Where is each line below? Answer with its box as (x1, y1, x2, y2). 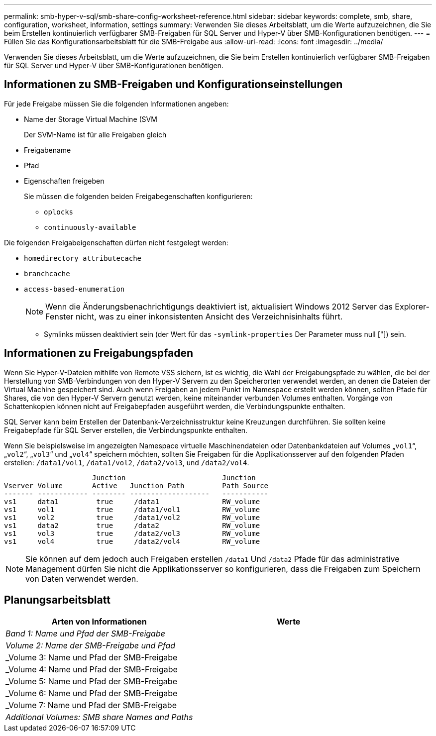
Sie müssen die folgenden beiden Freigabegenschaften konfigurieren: (24, 192, 253, 201)
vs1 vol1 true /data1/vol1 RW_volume (4, 505, 260, 514)
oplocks (44, 208, 74, 216)
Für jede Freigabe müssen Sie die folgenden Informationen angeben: (4, 99, 229, 108)
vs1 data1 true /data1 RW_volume (4, 497, 260, 506)
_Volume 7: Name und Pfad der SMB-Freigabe (5, 700, 177, 710)
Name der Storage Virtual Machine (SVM (24, 114, 157, 123)
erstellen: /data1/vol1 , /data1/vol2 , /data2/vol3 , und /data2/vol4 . (4, 458, 249, 467)
